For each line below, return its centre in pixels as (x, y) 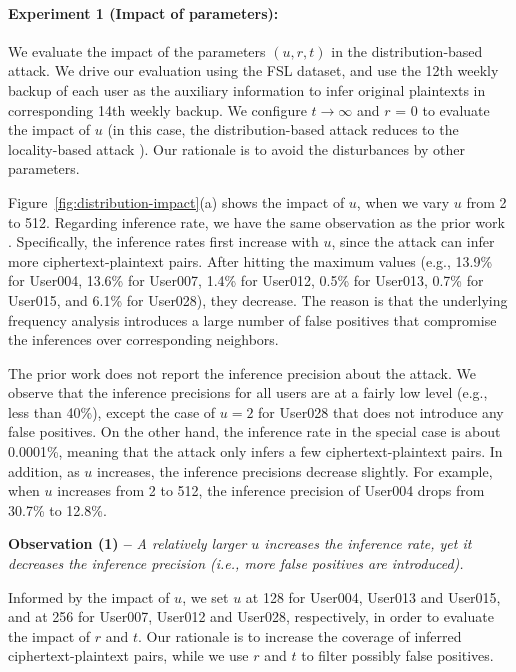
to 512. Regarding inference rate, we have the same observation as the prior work (256, 221)
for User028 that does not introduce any (381, 411)
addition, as (44, 470)
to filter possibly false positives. (397, 655)
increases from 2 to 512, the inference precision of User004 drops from (271, 490)
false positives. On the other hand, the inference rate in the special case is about (254, 431)
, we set (205, 596)
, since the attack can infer (413, 241)
